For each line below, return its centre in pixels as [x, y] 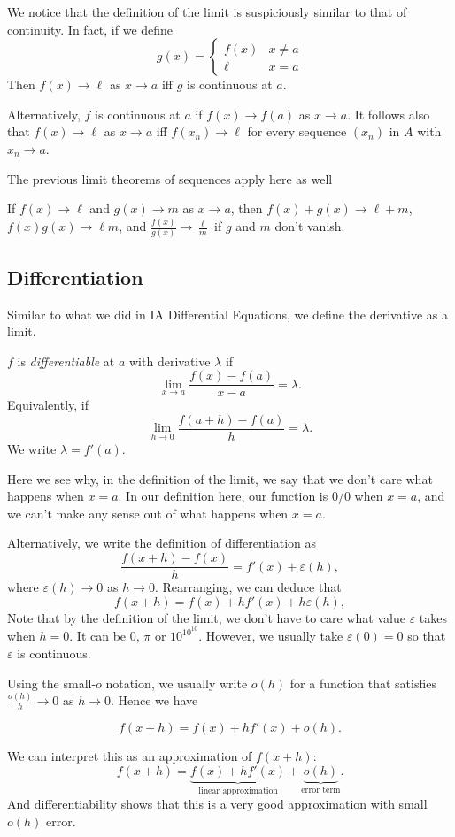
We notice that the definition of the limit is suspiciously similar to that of [207, 12]
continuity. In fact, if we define [90, 29]
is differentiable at [66, 361]
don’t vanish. [310, 226]
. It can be [98, 636]
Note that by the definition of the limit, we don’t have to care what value [206, 617]
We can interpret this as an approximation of [130, 756]
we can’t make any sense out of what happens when [148, 513]
